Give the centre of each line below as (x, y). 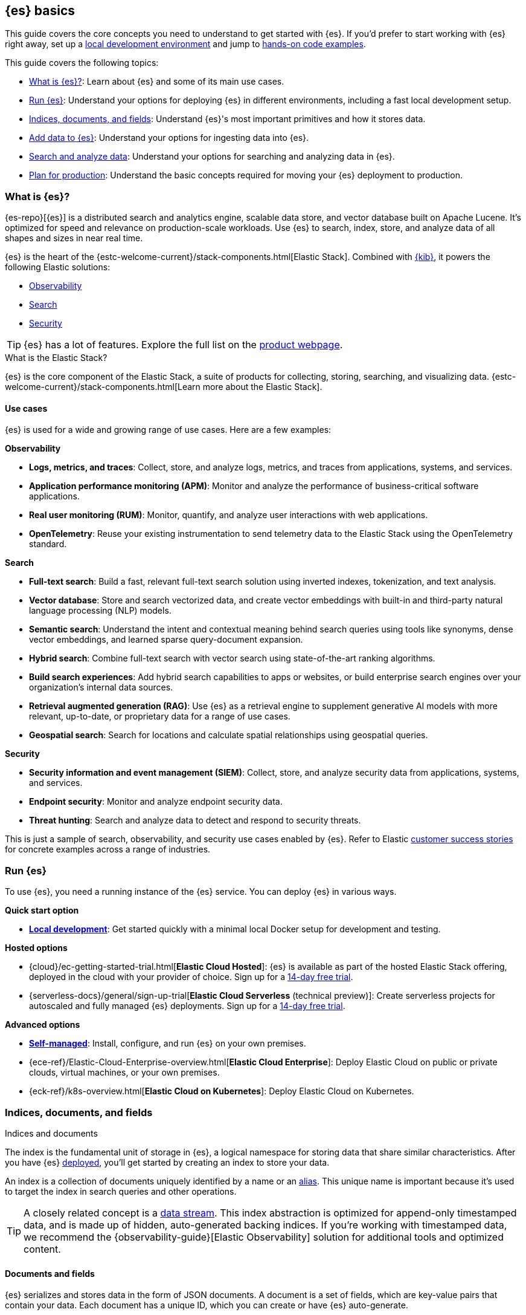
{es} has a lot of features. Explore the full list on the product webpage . (183, 345)
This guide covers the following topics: (82, 63)
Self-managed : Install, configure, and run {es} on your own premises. (168, 1044)
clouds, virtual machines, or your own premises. (124, 1073)
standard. (48, 544)
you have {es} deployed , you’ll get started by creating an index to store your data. (167, 1162)
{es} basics (40, 11)
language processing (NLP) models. (100, 611)
